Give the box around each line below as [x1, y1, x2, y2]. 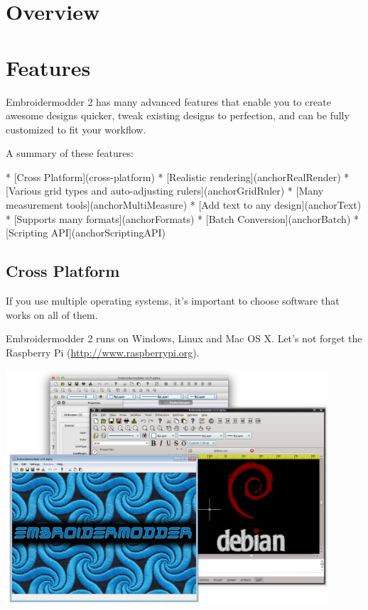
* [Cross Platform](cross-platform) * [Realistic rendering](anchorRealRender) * [6, 169, 350, 184]
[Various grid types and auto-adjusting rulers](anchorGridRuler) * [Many [6, 183, 324, 198]
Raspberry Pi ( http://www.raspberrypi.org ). [6, 344, 200, 359]
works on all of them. [6, 307, 98, 322]
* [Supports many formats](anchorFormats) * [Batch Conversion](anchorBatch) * [6, 211, 359, 226]
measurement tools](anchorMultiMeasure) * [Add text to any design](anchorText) [6, 197, 362, 212]
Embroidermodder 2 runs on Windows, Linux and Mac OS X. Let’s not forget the [6, 331, 362, 346]
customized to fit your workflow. [6, 121, 146, 136]
